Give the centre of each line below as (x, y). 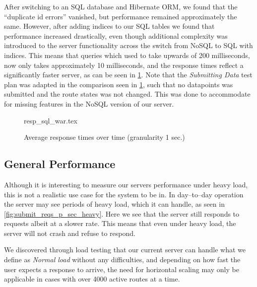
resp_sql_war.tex (51, 120)
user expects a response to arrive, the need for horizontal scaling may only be (122, 269)
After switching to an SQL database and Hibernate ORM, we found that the (121, 6)
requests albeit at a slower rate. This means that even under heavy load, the (120, 223)
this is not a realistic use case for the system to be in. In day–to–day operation (124, 194)
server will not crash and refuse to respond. (70, 233)
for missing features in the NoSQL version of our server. (89, 103)
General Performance (60, 164)
